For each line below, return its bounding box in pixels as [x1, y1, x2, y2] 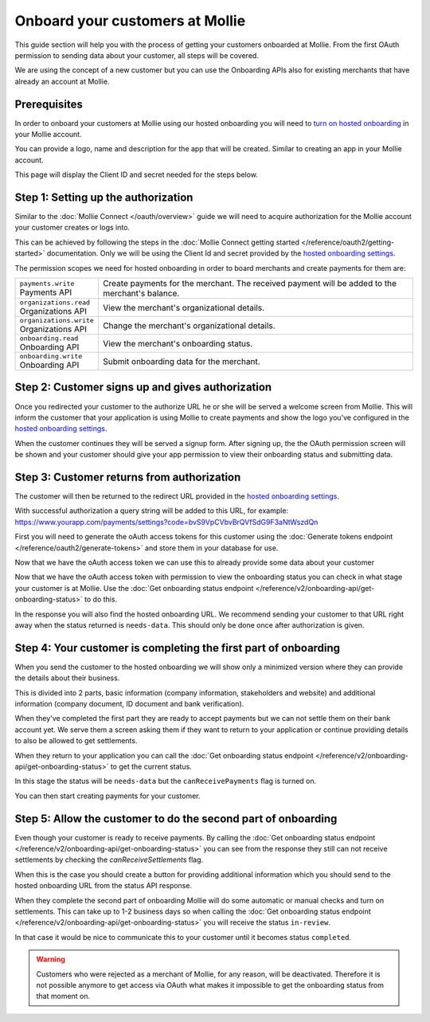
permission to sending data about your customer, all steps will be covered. [14, 50, 259, 60]
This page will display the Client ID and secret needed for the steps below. [14, 170, 259, 179]
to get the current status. [110, 762, 193, 771]
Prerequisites [14, 97, 83, 111]
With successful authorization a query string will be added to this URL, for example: [14, 506, 289, 515]
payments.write [19, 279, 75, 288]
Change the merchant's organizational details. [102, 319, 276, 331]
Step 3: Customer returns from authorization [14, 470, 241, 484]
